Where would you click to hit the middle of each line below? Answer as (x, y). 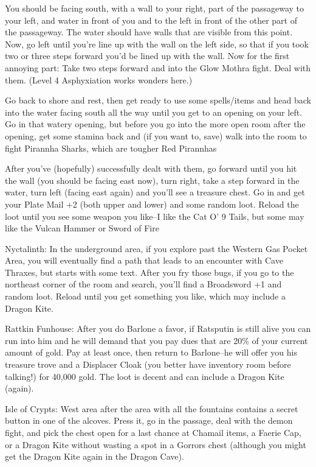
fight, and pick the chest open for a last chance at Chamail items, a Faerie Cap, (153, 432)
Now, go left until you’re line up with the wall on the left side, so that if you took (157, 44)
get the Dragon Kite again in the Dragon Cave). (94, 456)
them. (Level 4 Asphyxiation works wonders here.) (99, 79)
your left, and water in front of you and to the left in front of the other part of (151, 20)
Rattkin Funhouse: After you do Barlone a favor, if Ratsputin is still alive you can (158, 328)
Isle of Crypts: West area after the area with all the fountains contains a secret (152, 408)
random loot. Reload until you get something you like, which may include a (145, 296)
